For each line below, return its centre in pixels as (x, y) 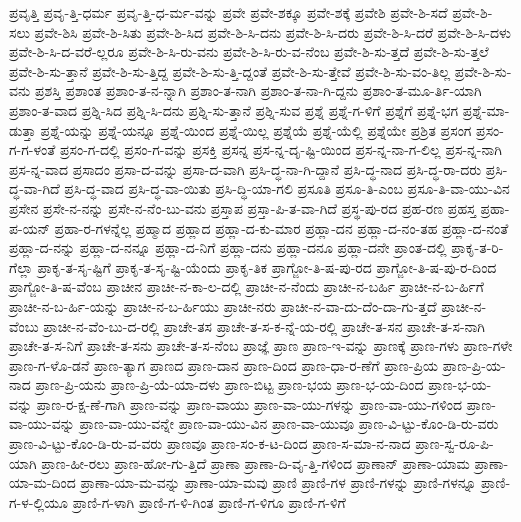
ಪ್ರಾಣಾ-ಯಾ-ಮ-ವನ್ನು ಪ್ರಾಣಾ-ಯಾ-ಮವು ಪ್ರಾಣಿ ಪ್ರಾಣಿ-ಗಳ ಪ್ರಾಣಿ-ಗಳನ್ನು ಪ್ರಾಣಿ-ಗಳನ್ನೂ (278, 482)
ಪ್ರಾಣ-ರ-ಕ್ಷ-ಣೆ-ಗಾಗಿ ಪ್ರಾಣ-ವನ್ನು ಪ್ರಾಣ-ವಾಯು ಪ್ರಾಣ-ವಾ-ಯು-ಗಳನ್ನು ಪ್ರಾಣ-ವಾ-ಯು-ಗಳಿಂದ (249, 403)
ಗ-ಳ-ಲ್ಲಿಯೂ (39, 501)
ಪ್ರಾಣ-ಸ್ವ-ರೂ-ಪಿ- (454, 443)
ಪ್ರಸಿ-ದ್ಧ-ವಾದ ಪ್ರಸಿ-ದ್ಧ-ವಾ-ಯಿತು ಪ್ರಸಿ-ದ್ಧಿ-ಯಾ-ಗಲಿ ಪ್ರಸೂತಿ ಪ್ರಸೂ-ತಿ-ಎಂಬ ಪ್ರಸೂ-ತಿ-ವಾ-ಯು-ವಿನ (287, 188)
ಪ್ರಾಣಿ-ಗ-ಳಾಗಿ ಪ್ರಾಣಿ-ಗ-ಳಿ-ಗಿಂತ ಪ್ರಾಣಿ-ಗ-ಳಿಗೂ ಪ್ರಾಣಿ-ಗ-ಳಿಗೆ (209, 501)
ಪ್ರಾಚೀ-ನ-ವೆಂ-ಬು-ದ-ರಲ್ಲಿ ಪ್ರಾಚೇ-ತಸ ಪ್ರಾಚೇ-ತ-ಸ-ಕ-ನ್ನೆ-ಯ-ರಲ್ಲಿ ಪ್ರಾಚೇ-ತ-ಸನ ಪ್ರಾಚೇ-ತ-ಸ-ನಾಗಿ (264, 325)
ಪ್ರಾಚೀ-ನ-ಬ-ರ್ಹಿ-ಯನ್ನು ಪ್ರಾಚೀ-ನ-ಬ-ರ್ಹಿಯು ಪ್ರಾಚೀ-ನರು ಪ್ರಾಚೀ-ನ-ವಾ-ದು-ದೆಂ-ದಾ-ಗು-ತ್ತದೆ (223, 305)
